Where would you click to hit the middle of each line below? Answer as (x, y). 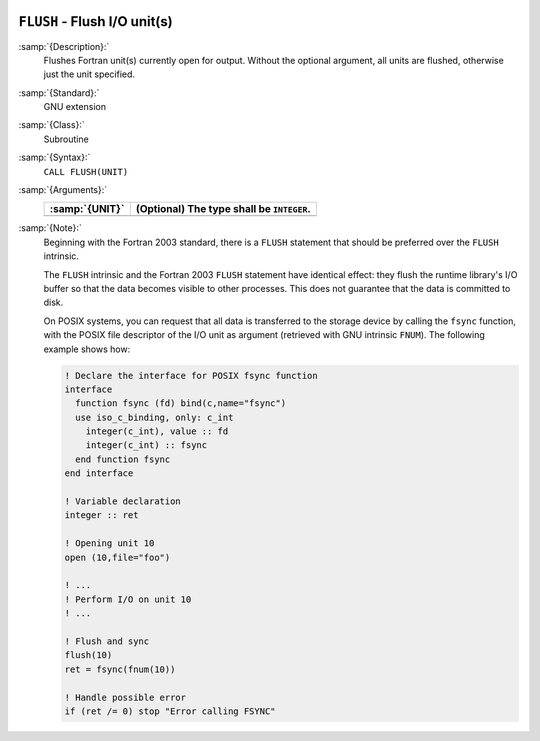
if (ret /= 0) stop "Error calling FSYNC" (170, 711)
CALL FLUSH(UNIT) (86, 171)
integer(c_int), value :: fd (157, 431)
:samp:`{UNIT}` (87, 209)
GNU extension (75, 107)
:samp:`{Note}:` (50, 228)
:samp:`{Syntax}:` (54, 157)
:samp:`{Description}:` (64, 46)
